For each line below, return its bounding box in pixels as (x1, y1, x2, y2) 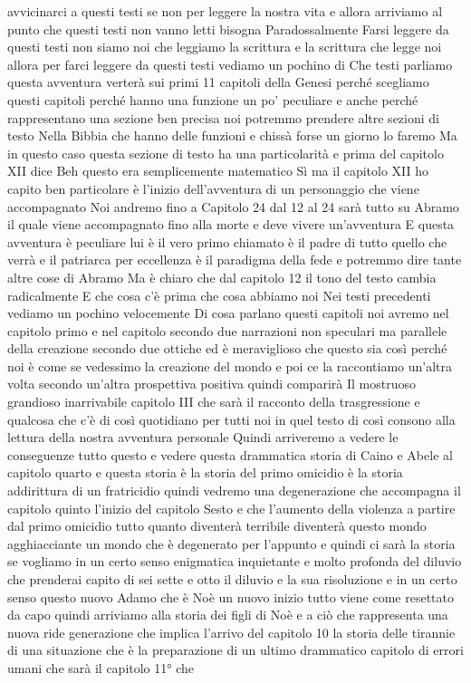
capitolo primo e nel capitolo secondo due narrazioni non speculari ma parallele (7, 321, 447, 340)
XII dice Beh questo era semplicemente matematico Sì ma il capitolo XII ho (7, 161, 429, 180)
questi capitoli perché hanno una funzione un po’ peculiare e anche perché (7, 90, 418, 109)
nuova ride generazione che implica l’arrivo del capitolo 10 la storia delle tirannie (7, 622, 456, 641)
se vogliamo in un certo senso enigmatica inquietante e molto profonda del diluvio (7, 552, 462, 571)
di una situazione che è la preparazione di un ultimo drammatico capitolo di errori (7, 640, 464, 659)
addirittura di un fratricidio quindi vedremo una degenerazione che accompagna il (7, 481, 461, 500)
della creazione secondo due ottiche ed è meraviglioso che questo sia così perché (7, 339, 447, 358)
